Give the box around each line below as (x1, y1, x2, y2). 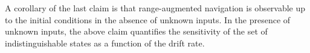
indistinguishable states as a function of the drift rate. (5, 36, 205, 49)
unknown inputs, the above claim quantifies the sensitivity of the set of (5, 25, 268, 38)
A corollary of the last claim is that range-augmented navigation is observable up (5, 2, 306, 14)
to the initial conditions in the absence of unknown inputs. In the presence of (5, 13, 291, 26)
